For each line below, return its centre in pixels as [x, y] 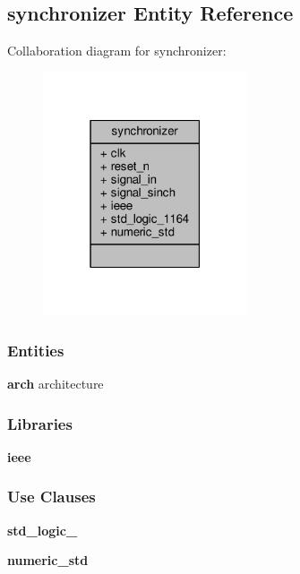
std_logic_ [43, 530]
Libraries [40, 423]
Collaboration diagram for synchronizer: [117, 51]
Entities [36, 350]
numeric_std [48, 560]
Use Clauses [51, 497]
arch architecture [56, 384]
